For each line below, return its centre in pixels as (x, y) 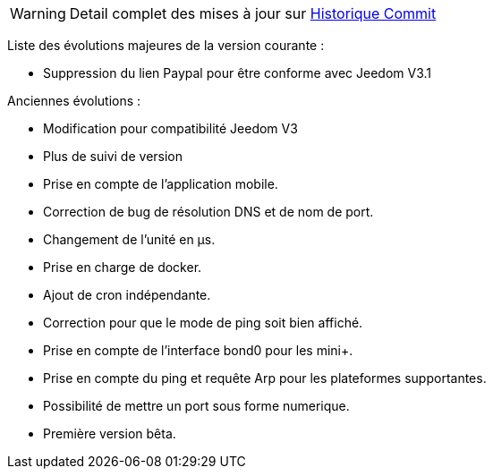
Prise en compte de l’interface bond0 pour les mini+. (198, 350)
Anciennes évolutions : (74, 101)
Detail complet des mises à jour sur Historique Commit (253, 13)
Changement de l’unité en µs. (129, 239)
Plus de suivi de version (113, 156)
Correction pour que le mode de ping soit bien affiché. (203, 323)
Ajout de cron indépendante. (127, 295)
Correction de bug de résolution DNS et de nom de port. (208, 212)
